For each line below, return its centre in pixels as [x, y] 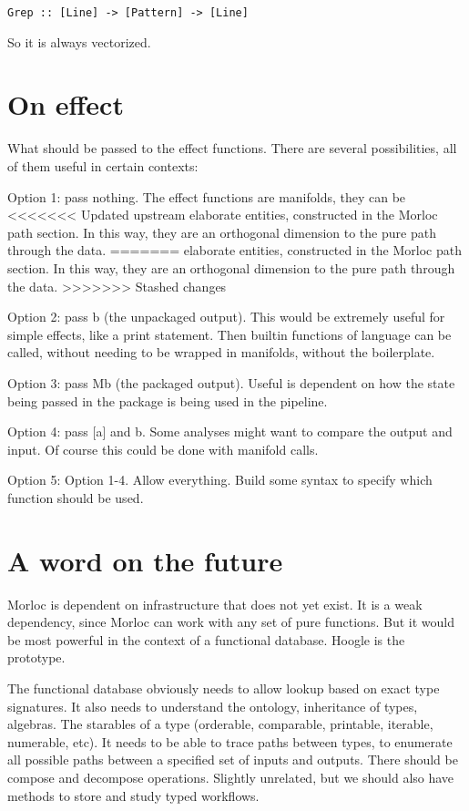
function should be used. [76, 497]
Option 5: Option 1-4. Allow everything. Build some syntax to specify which [220, 480]
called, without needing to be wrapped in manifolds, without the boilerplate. [221, 352]
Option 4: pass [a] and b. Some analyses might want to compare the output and [230, 431]
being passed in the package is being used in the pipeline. [168, 400]
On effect [66, 104]
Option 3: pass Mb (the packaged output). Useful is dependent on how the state [231, 382]
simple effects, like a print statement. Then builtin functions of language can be [229, 334]
